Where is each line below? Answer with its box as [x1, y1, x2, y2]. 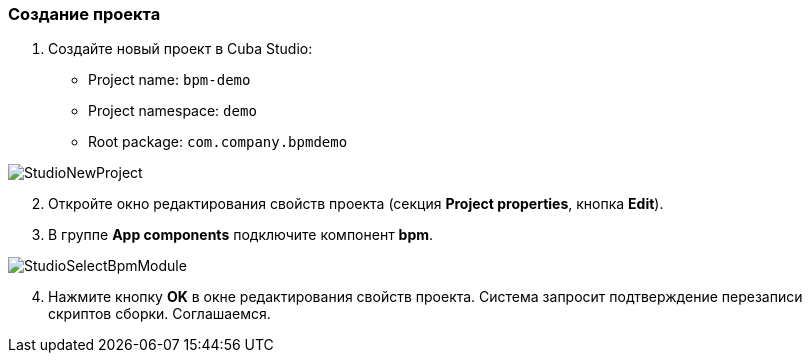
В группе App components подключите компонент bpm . [48, 226, 434, 244]
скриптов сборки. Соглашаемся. [48, 305, 271, 323]
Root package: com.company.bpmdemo [88, 133, 348, 151]
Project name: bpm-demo [88, 71, 251, 89]
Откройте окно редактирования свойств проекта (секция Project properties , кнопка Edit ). [48, 195, 664, 213]
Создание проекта [8, 4, 161, 24]
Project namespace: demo [88, 102, 257, 120]
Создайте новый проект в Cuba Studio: [48, 40, 313, 58]
